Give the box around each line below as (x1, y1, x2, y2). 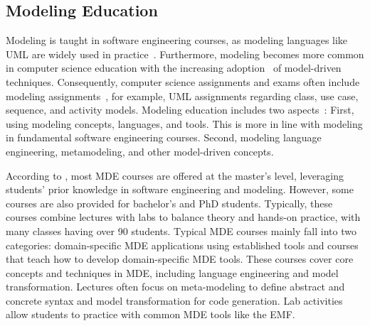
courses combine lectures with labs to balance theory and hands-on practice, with (6, 210, 361, 224)
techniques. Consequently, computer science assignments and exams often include (6, 74, 360, 89)
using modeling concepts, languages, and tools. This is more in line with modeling (6, 116, 363, 131)
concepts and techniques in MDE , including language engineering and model (6, 265, 339, 280)
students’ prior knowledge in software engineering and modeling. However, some (6, 182, 354, 197)
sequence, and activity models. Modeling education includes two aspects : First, (6, 102, 354, 117)
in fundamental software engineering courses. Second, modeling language (6, 130, 322, 145)
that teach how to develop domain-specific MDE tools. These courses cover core (6, 251, 354, 266)
